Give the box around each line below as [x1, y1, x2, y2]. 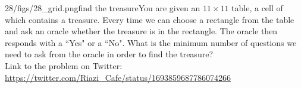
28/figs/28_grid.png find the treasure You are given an [5, 2, 200, 14]
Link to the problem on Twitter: [5, 59, 123, 71]
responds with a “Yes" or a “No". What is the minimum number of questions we [5, 36, 297, 48]
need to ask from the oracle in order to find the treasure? [5, 48, 213, 60]
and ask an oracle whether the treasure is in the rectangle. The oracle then [5, 25, 278, 37]
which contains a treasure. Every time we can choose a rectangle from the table [5, 13, 294, 25]
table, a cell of [231, 2, 283, 14]
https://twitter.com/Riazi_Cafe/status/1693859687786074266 [5, 71, 231, 83]
